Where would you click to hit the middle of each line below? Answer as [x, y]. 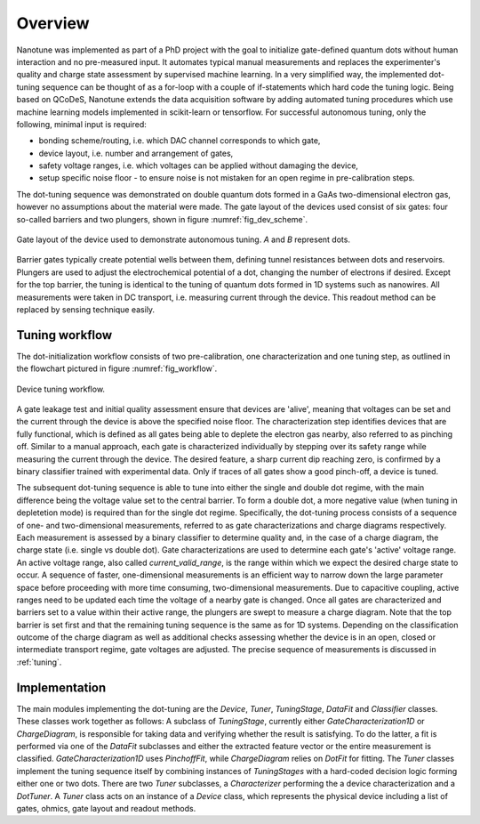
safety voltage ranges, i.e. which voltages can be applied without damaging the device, [199, 166]
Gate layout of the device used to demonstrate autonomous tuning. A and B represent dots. [184, 239]
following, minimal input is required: [81, 124]
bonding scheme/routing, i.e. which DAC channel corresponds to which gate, [180, 141]
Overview [53, 23]
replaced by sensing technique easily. [86, 309]
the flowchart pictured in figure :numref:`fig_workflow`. [117, 368]
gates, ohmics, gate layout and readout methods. [106, 808]
